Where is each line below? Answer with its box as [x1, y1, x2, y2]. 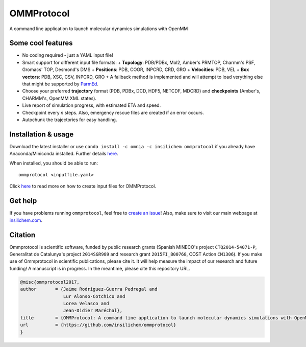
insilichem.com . [9, 217, 43, 223]
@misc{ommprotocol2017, [20, 279, 80, 285]
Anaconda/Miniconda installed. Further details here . [9, 151, 118, 157]
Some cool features [9, 39, 73, 48]
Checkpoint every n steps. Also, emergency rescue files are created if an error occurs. [22, 109, 204, 115]
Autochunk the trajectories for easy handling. [22, 117, 117, 123]
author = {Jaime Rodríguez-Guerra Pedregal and [20, 286, 158, 292]
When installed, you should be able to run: [9, 160, 98, 166]
